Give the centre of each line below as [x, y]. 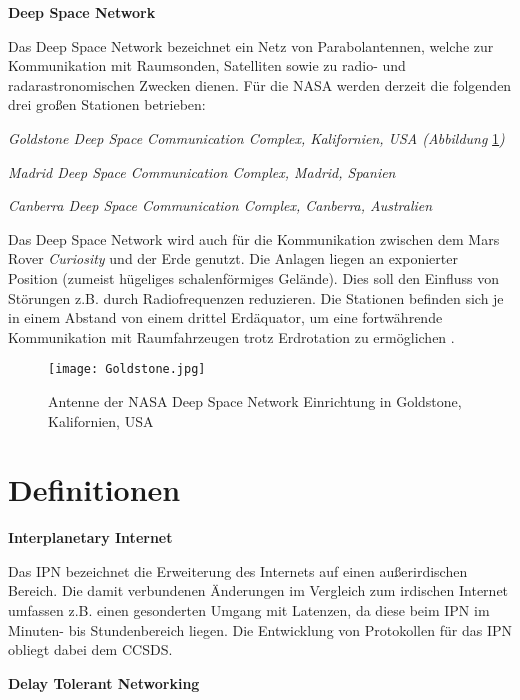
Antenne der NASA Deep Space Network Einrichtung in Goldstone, [255, 400]
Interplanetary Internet [90, 537]
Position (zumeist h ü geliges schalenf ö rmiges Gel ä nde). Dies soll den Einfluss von [254, 277]
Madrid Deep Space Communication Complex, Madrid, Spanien [202, 171]
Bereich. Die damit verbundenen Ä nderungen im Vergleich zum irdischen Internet [258, 590]
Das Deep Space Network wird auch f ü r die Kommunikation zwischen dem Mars [254, 238]
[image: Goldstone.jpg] [127, 369]
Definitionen [94, 489]
